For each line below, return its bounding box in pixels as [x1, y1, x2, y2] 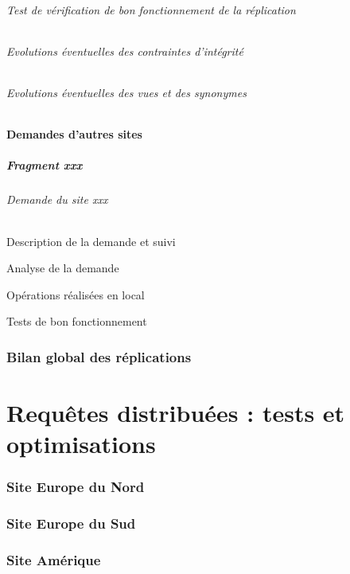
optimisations [6, 428, 156, 460]
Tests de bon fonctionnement [6, 313, 147, 330]
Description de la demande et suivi [6, 232, 176, 249]
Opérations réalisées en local [6, 286, 145, 303]
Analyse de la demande [6, 260, 119, 276]
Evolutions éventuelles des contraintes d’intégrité [6, 42, 243, 59]
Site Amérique [6, 549, 101, 569]
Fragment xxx [6, 157, 83, 174]
